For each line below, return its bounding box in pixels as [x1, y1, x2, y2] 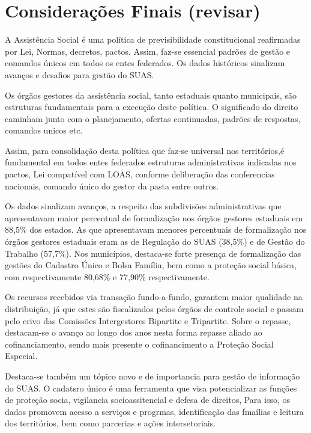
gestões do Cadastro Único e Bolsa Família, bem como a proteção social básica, [5, 259, 297, 271]
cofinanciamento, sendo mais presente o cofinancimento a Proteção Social [5, 337, 274, 350]
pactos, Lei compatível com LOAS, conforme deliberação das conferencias [5, 168, 275, 180]
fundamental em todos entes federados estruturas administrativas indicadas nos [5, 156, 297, 168]
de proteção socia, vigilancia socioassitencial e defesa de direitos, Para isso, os [5, 393, 291, 406]
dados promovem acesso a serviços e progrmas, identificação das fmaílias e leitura [5, 405, 304, 417]
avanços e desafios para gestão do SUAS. [5, 68, 154, 81]
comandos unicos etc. [5, 124, 83, 137]
